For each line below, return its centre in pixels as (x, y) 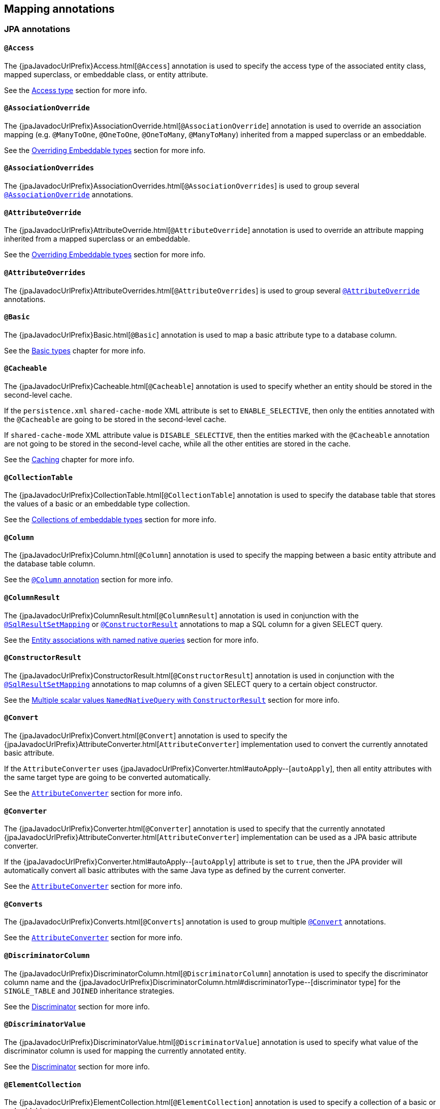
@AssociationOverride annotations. (69, 195)
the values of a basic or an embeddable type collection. (97, 504)
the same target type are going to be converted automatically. (107, 777)
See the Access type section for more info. (76, 90)
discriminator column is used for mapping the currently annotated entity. (125, 1051)
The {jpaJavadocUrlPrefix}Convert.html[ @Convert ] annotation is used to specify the (146, 736)
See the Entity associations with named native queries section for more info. (131, 640)
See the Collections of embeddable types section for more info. (110, 520)
